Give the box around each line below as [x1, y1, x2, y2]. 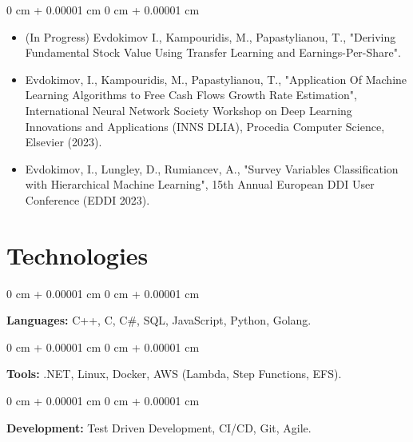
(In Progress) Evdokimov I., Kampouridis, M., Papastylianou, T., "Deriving [25, 28, 396, 45]
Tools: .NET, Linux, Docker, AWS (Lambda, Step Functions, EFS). [6, 365, 342, 382]
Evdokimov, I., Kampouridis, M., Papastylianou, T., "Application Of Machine [25, 70, 407, 87]
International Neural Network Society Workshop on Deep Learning [25, 102, 352, 118]
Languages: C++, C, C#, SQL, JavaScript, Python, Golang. [6, 312, 312, 329]
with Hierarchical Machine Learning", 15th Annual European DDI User [25, 176, 375, 193]
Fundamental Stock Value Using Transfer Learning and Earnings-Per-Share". [25, 44, 401, 61]
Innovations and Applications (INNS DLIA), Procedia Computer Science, [25, 117, 385, 134]
